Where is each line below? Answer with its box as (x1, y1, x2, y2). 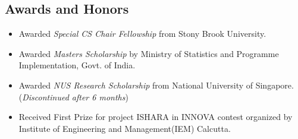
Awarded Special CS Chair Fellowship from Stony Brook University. (18, 27, 266, 40)
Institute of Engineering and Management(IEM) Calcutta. (18, 122, 231, 134)
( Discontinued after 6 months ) (18, 90, 128, 103)
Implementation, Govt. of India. (18, 59, 136, 71)
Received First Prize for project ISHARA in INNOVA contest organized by (18, 110, 293, 123)
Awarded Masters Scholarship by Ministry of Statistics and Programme (18, 47, 279, 59)
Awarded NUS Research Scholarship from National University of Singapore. (18, 78, 294, 91)
